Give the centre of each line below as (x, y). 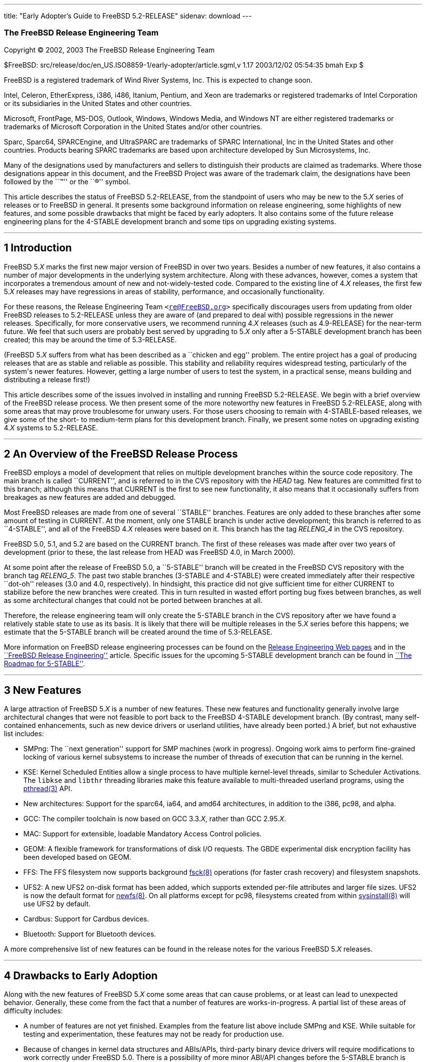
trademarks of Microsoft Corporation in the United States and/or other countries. (133, 126)
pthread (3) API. (48, 789)
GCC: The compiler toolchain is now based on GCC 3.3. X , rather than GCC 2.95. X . (155, 819)
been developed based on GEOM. (77, 857)
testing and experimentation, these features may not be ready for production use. (154, 1034)
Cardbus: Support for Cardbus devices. (86, 919)
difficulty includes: (34, 1011)
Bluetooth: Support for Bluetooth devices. (90, 934)
